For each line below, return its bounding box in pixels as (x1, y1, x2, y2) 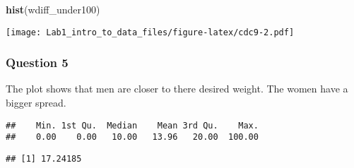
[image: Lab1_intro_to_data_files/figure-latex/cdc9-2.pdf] (6, 27, 295, 37)
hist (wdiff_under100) (6, 2, 100, 16)
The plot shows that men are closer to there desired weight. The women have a (6, 81, 348, 96)
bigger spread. (6, 95, 66, 110)
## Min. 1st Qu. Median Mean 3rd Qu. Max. (6, 120, 259, 131)
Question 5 (6, 54, 69, 71)
